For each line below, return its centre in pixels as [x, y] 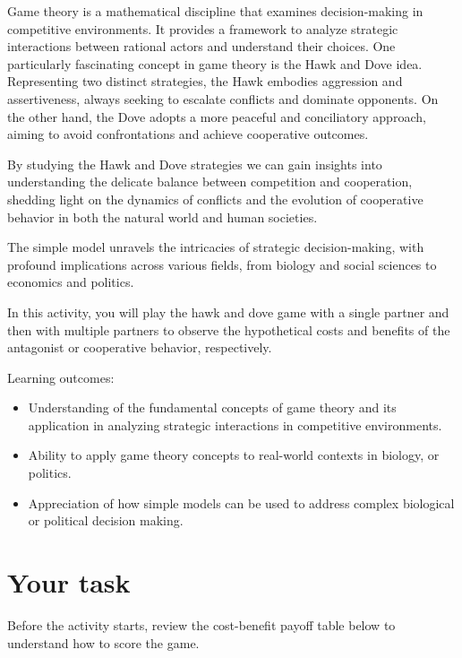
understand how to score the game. [103, 642]
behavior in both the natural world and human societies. [163, 216]
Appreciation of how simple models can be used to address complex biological [241, 502]
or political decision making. [106, 520]
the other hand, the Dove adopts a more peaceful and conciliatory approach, [217, 116]
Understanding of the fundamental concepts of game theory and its [212, 407]
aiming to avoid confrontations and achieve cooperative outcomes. [188, 134]
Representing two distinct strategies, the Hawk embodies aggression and [205, 81]
